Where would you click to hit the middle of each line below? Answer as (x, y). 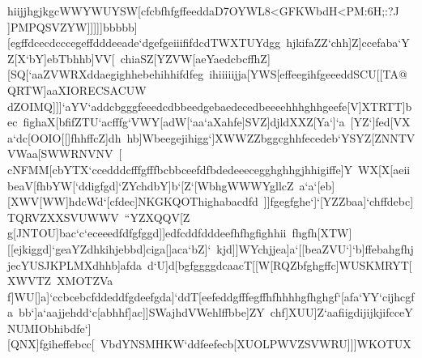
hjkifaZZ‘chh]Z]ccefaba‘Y (348, 43)
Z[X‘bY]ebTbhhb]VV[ (61, 58)
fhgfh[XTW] (322, 233)
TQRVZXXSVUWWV (63, 217)
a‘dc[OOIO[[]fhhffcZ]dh (64, 137)
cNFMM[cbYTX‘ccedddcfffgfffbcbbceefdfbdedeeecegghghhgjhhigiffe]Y (180, 169)
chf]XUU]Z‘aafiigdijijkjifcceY (341, 312)
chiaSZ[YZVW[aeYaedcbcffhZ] (195, 58)
